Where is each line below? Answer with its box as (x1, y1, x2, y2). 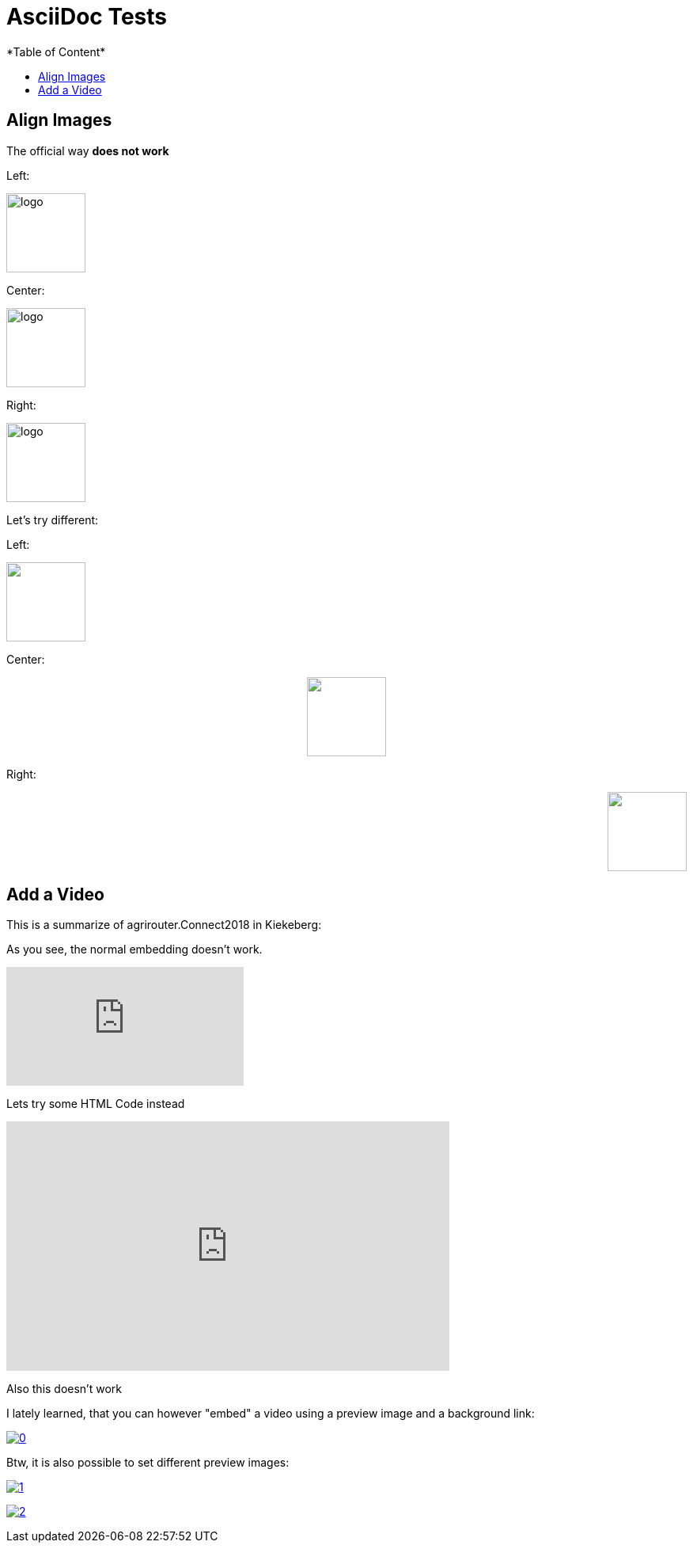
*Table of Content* (6, 44, 106, 59)
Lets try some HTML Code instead (6, 1097, 185, 1111)
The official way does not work (6, 143, 169, 158)
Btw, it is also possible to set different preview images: (6, 1456, 290, 1470)
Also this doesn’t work (6, 1382, 123, 1396)
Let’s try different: (6, 512, 99, 527)
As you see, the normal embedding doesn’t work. (6, 942, 263, 957)
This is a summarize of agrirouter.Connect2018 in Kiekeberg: (6, 918, 322, 932)
